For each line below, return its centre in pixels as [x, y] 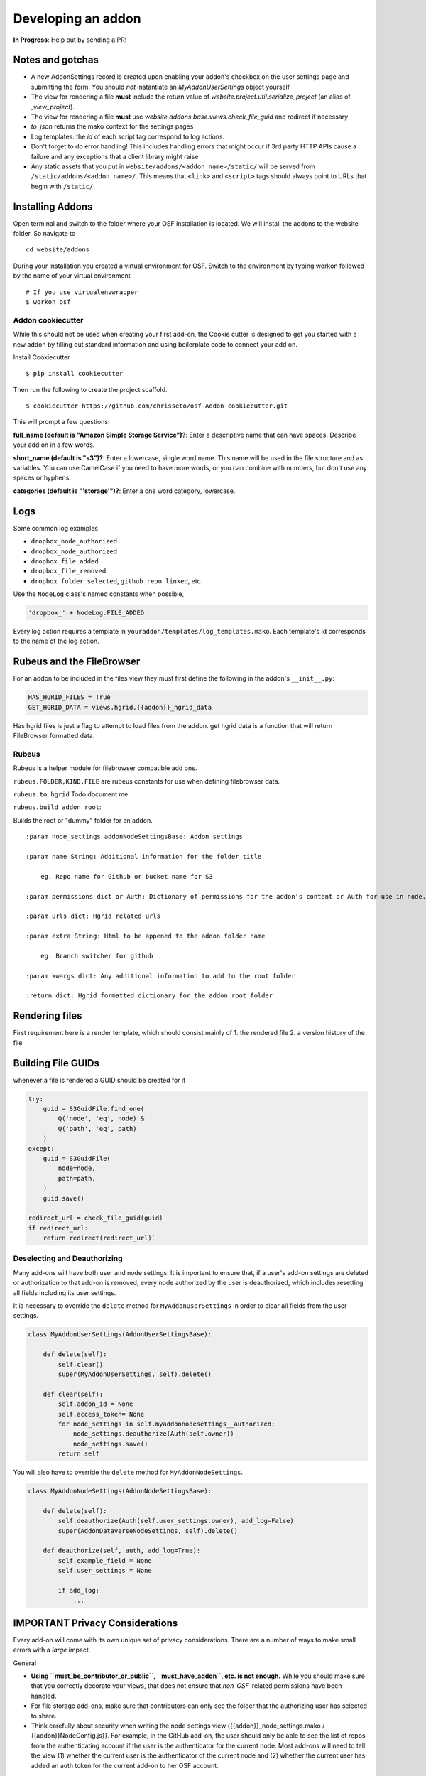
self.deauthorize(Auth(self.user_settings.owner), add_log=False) [176, 1521]
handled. [44, 1696]
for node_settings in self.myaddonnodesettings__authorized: [166, 1424]
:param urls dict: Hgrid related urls [93, 916]
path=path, [77, 1178]
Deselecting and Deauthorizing [68, 1259]
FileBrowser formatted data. [54, 736]
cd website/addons [58, 250]
